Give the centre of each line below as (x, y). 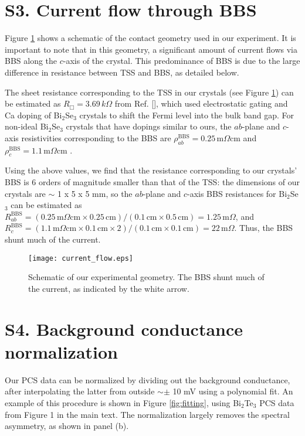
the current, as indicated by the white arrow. (109, 288)
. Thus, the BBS (264, 228)
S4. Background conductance (124, 328)
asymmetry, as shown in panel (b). (67, 426)
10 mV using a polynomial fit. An (233, 391)
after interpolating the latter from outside (80, 391)
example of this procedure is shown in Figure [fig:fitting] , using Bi (123, 402)
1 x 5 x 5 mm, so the (95, 193)
